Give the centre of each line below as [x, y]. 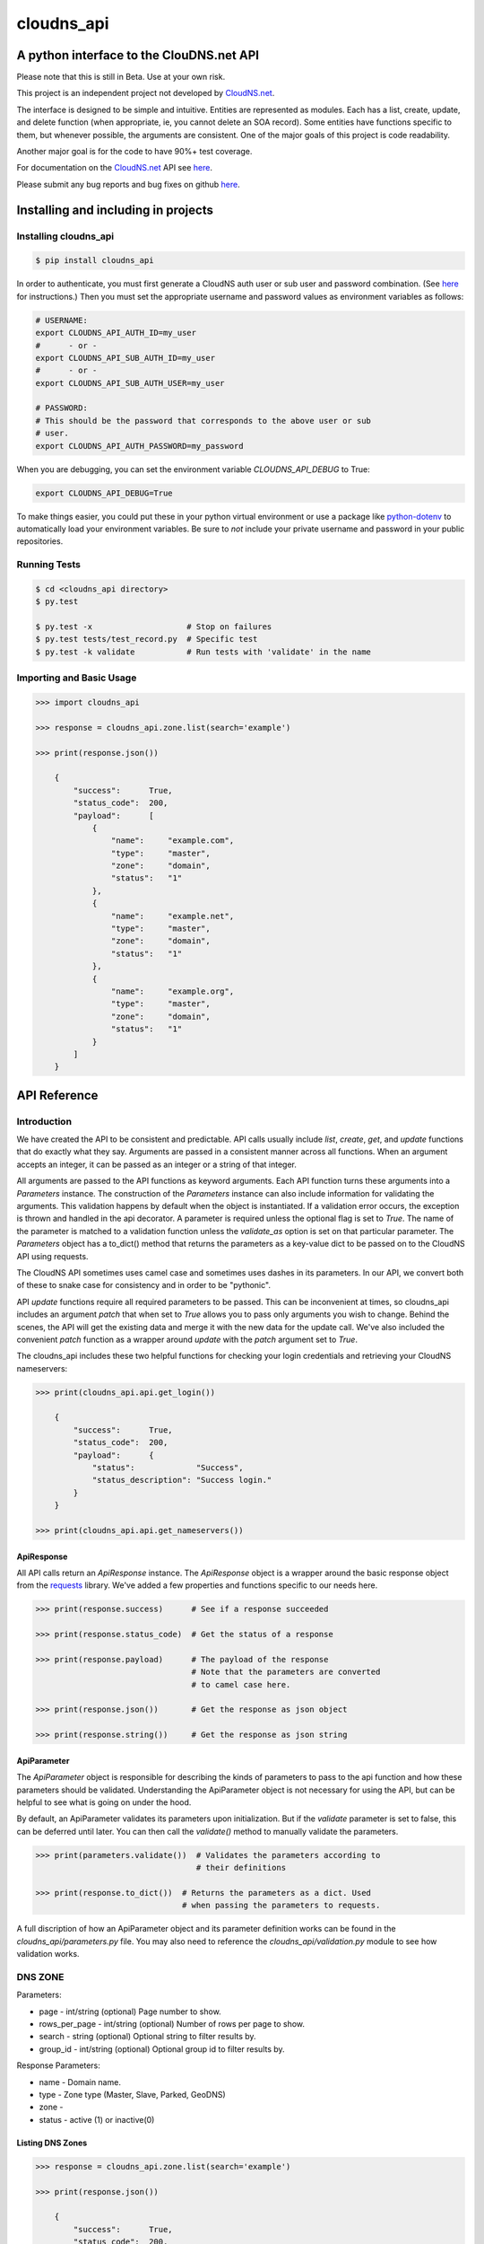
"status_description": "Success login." [182, 1480]
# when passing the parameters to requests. [281, 1906]
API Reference [57, 1095]
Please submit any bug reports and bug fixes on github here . [129, 184]
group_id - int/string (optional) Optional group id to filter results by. [162, 2049]
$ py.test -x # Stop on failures [154, 627]
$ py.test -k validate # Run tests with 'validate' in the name [203, 652]
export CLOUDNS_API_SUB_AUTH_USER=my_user [130, 383]
